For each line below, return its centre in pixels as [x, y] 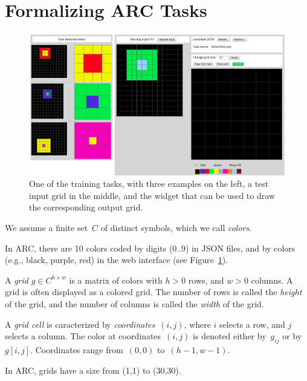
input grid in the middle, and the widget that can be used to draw [152, 195]
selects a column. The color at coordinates [83, 336]
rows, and [206, 280]
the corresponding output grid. [86, 207]
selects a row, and [252, 324]
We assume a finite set [47, 228]
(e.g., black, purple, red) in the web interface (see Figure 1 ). [117, 260]
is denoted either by [230, 336]
